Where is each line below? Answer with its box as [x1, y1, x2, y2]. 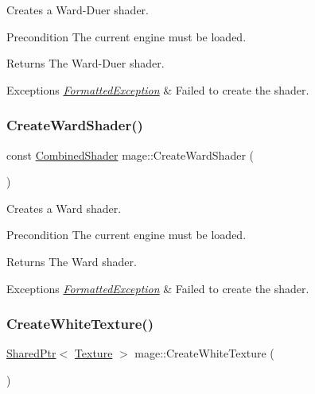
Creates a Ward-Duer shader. [6, 2, 150, 17]
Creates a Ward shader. [6, 199, 122, 216]
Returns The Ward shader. [6, 253, 137, 269]
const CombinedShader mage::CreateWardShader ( [6, 146, 254, 163]
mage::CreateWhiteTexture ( [134, 345, 274, 361]
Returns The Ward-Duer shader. [6, 55, 165, 71]
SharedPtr [6, 345, 56, 361]
